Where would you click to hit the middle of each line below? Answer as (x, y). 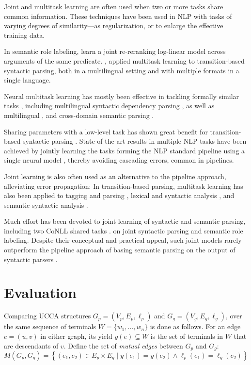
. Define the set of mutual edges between (123, 345)
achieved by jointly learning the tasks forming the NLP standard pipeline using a (125, 150)
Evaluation (40, 292)
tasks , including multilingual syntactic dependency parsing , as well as (109, 106)
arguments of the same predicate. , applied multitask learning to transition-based (124, 60)
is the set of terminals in (187, 336)
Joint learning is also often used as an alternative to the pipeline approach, (115, 176)
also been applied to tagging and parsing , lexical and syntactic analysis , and (119, 195)
